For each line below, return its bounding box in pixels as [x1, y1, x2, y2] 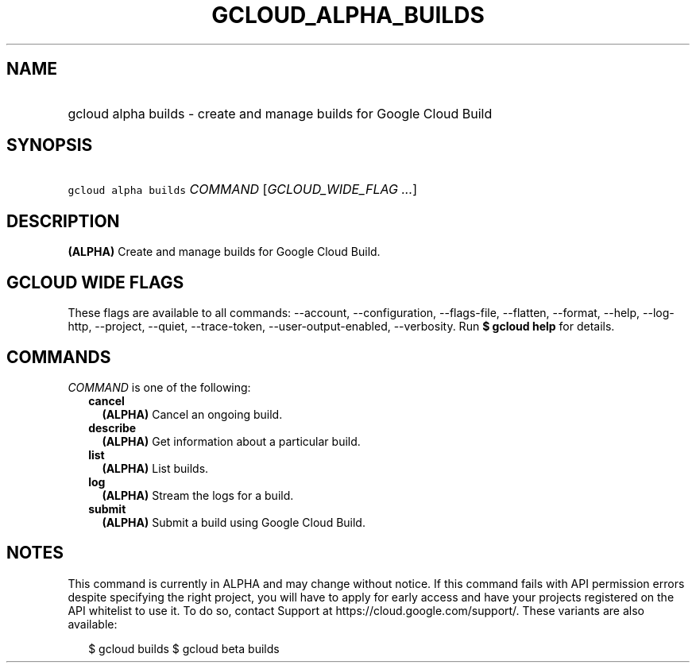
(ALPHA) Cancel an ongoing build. [102, 407, 283, 421]
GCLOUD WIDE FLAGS [6, 272, 184, 292]
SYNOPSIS [6, 135, 93, 156]
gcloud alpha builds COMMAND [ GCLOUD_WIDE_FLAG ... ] [68, 181, 418, 198]
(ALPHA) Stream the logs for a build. [102, 488, 294, 502]
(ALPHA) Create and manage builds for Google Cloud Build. [68, 245, 381, 259]
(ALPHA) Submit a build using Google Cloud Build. [102, 515, 365, 529]
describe [88, 420, 137, 435]
